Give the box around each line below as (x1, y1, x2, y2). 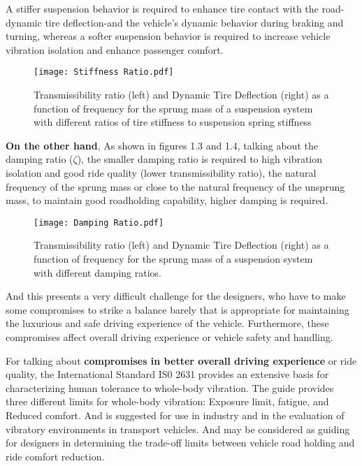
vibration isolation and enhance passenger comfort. (6, 42, 224, 57)
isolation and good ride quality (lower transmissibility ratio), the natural (6, 166, 317, 180)
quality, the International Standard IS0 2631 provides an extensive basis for (6, 367, 329, 381)
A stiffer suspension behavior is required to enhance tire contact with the (6, 1, 319, 15)
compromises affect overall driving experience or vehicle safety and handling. (6, 330, 333, 344)
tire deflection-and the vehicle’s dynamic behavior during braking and (45, 15, 344, 29)
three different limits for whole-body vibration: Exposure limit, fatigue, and (6, 394, 329, 409)
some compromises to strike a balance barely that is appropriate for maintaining (6, 302, 349, 316)
